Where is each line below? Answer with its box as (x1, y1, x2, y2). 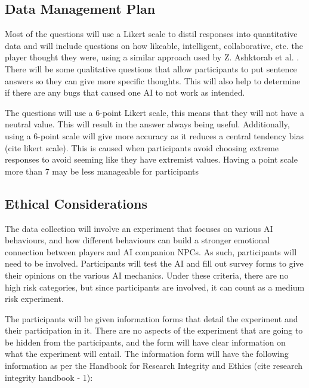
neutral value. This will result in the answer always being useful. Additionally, (5, 118, 290, 130)
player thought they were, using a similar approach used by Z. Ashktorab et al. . (5, 51, 299, 63)
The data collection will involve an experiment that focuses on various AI (5, 222, 273, 234)
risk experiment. (5, 292, 64, 305)
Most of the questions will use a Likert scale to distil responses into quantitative (5, 28, 298, 40)
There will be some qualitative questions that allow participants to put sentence (5, 62, 297, 75)
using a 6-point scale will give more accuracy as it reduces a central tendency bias (5, 129, 304, 142)
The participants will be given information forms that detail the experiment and (5, 312, 298, 325)
